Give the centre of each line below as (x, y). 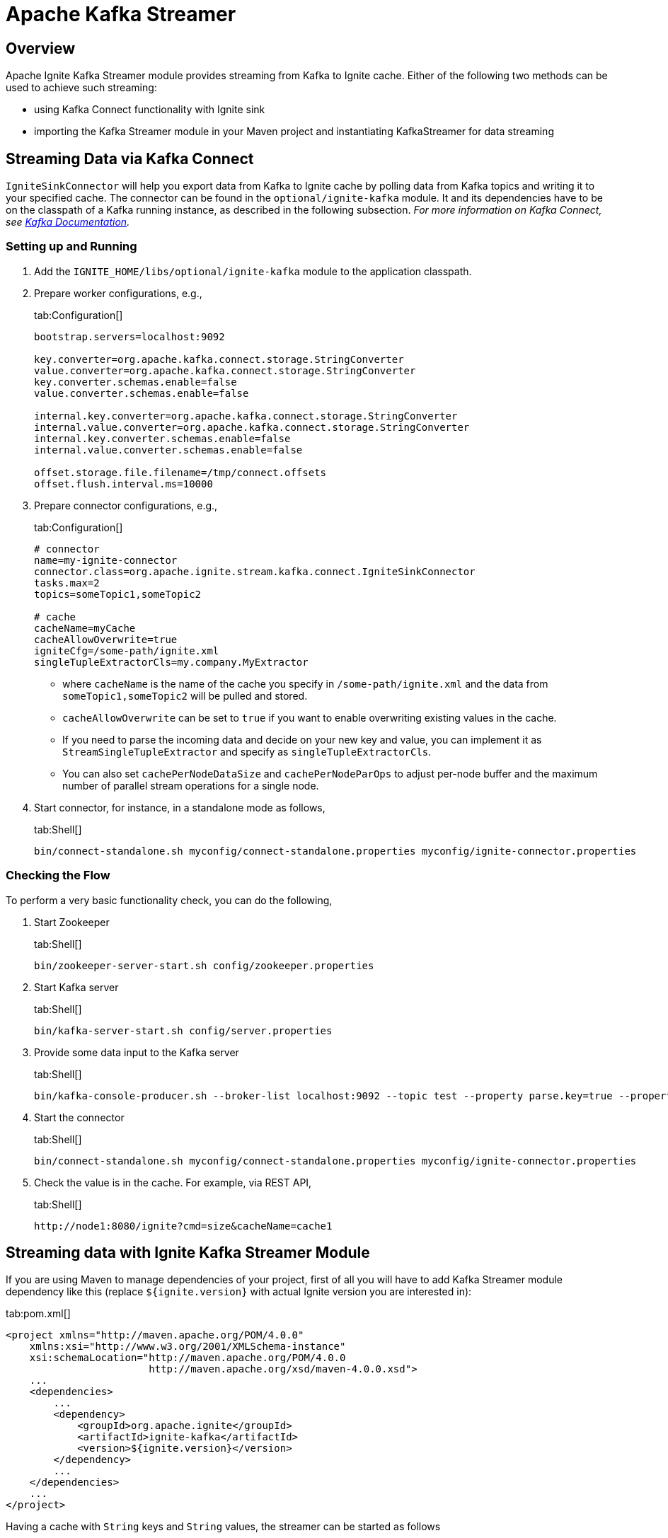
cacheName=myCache (85, 628)
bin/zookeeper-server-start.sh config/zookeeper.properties (204, 965)
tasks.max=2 (67, 583)
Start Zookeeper (72, 922)
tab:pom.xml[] (38, 1314)
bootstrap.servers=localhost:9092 (129, 336)
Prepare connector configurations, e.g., (126, 505)
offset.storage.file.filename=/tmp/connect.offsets (180, 472)
